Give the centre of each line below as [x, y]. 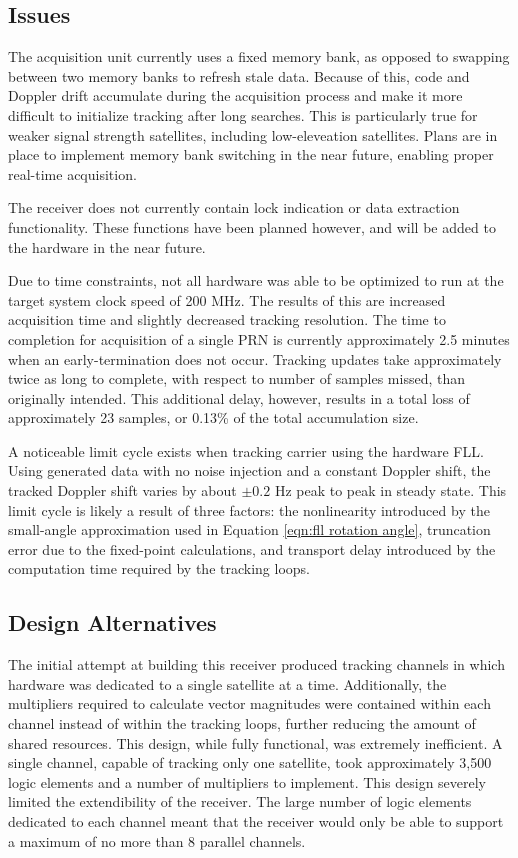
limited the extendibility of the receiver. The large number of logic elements [240, 801]
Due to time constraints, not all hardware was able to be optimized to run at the [256, 280]
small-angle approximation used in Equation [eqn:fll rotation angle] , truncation [249, 529]
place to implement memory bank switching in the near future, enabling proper [251, 154]
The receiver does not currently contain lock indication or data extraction [234, 207]
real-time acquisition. [72, 173]
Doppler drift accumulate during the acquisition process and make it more [235, 95]
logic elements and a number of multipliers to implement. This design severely [247, 781]
